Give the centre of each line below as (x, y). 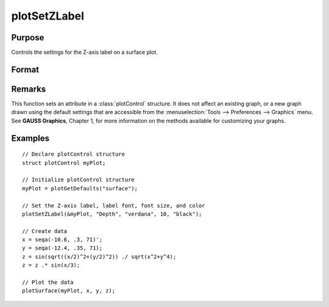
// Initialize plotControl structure (79, 180)
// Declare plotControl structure (73, 154)
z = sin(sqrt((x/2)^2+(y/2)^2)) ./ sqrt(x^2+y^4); (99, 257)
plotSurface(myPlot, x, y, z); (69, 291)
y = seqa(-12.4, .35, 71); (62, 248)
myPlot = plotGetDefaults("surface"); (80, 188)
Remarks (29, 89)
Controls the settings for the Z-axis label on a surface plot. (84, 52)
